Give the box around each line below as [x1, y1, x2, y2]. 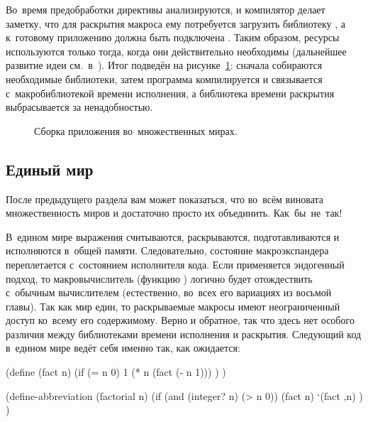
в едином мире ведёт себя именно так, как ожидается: [6, 340, 240, 355]
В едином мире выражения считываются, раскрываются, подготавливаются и [6, 229, 340, 244]
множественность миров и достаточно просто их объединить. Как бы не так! [6, 205, 342, 220]
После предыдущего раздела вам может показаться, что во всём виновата [6, 191, 323, 206]
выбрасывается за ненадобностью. [6, 99, 153, 114]
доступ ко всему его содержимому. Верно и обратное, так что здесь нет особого [6, 313, 355, 328]
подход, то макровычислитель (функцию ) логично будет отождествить [6, 271, 313, 286]
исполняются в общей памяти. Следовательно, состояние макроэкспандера [6, 243, 329, 258]
